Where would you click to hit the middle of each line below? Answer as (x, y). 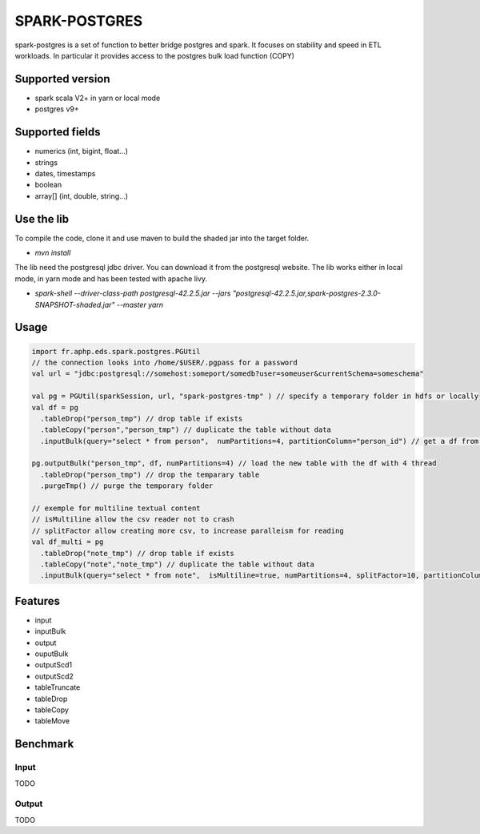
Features (37, 601)
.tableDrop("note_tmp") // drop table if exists (138, 553)
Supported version (63, 79)
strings (46, 162)
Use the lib (42, 219)
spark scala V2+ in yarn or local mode (98, 98)
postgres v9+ (57, 109)
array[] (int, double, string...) (81, 195)
